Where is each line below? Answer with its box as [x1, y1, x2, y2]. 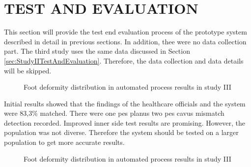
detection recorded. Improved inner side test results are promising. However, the [4, 117, 246, 128]
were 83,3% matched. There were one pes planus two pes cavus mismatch [4, 108, 224, 118]
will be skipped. [4, 65, 52, 75]
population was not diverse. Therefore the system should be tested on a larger [4, 127, 239, 137]
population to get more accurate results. [4, 137, 125, 147]
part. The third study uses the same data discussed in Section [4, 46, 190, 56]
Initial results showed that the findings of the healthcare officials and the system [4, 98, 246, 108]
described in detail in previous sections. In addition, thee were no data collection [4, 36, 247, 46]
